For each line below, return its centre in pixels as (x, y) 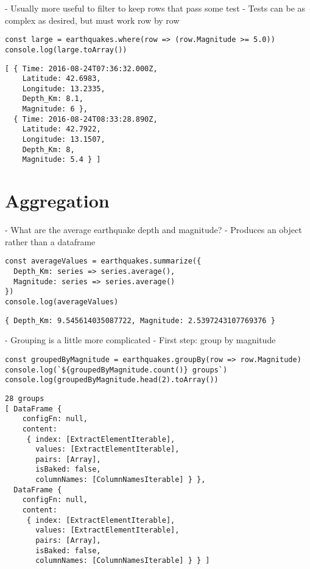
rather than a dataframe (50, 241)
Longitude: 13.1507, (64, 140)
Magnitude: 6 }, (55, 109)
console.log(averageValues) (62, 302)
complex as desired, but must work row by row (92, 20)
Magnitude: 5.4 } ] (62, 160)
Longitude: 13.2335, (64, 89)
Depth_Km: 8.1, (53, 99)
